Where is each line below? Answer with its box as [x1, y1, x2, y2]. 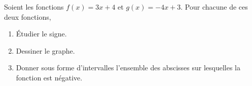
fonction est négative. [16, 72, 83, 82]
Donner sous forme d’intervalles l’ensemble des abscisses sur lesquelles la [16, 62, 240, 73]
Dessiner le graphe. [16, 45, 75, 56]
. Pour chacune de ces [181, 2, 248, 12]
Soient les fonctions [4, 2, 64, 12]
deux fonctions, [4, 11, 51, 22]
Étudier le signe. [16, 28, 67, 39]
